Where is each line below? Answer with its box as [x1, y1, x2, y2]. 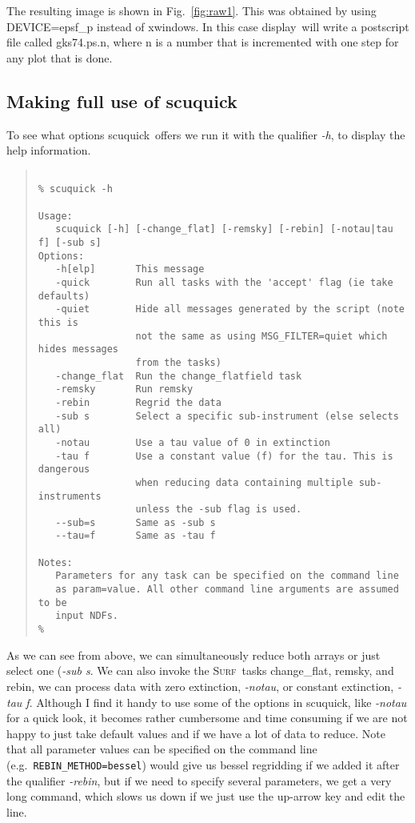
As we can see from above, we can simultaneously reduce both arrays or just [6, 646, 381, 663]
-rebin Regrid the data [55, 396, 221, 408]
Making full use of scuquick [6, 88, 237, 113]
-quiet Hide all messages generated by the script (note [55, 303, 405, 315]
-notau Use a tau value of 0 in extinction [55, 436, 330, 448]
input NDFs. [55, 610, 119, 622]
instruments [38, 490, 102, 502]
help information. [6, 142, 91, 159]
